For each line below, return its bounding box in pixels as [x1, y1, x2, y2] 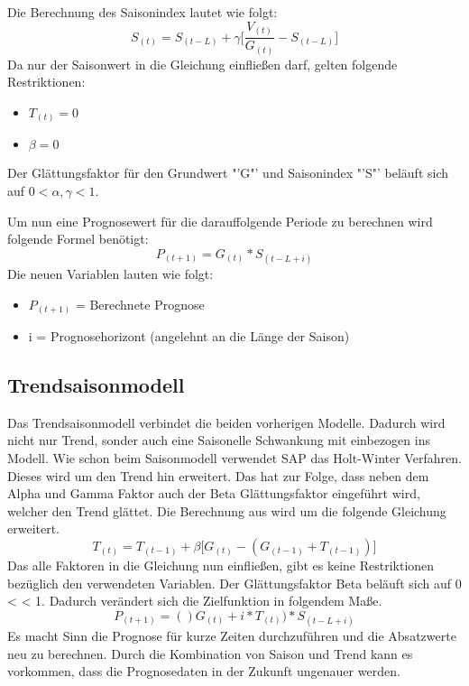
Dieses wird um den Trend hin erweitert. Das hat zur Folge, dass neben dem [7, 466, 429, 485]
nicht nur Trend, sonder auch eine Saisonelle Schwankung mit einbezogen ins [7, 431, 430, 450]
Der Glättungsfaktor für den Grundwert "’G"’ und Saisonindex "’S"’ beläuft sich [7, 163, 449, 182]
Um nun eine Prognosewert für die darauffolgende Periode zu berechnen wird [7, 211, 433, 230]
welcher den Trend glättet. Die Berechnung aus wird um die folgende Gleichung [7, 501, 446, 520]
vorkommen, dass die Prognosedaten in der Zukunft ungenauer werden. [7, 662, 400, 681]
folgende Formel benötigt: [7, 229, 149, 248]
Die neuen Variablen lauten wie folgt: [7, 264, 214, 283]
